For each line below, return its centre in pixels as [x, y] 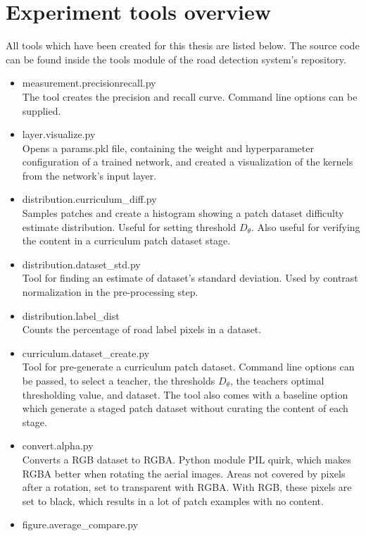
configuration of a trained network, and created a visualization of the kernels [188, 162]
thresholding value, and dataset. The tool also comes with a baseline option [185, 394]
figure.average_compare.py [80, 524]
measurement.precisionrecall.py [89, 83]
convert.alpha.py [58, 445]
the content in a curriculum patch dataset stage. [126, 241]
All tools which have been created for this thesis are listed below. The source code [183, 45]
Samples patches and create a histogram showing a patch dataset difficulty [183, 213]
